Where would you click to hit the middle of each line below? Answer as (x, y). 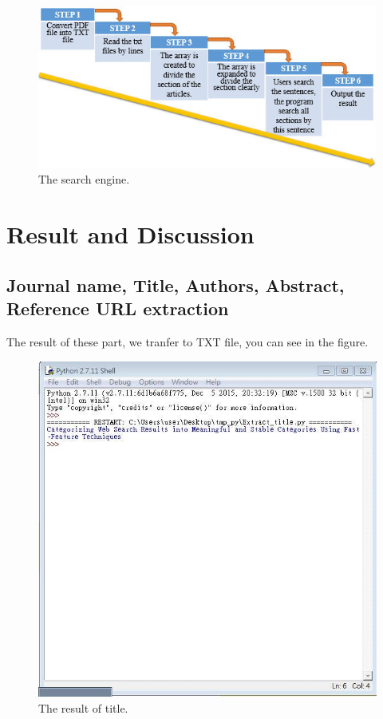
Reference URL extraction (118, 308)
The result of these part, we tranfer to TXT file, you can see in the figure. (188, 341)
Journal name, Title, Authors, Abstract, (176, 284)
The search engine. (84, 179)
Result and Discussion (130, 234)
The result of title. (83, 707)
